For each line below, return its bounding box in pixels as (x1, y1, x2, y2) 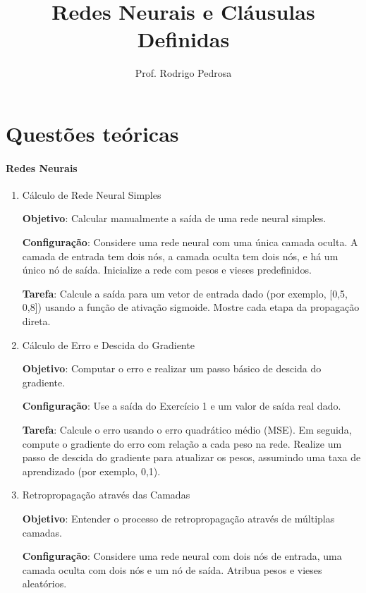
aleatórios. (22, 576, 67, 591)
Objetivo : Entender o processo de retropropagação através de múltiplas (22, 511, 335, 525)
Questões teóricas (6, 118, 179, 147)
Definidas (137, 25, 230, 54)
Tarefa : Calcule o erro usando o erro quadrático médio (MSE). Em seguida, (22, 422, 352, 437)
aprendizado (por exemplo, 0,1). (22, 463, 161, 478)
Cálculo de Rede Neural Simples (22, 187, 161, 202)
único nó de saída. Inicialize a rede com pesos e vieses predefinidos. (22, 262, 312, 277)
